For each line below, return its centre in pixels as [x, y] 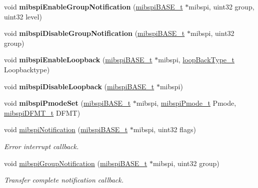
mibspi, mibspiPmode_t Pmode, [186, 103]
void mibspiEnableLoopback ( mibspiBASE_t [78, 60]
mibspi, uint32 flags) [164, 129]
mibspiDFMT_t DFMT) [42, 112]
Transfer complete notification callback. [64, 180]
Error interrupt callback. [41, 146]
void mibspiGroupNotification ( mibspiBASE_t [76, 163]
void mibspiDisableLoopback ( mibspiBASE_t [79, 86]
